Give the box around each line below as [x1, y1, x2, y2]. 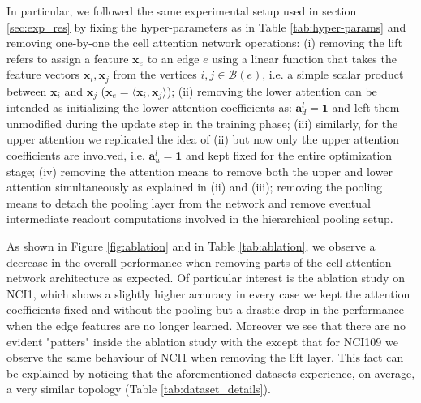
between [6, 82, 47, 99]
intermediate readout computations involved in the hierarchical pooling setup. [6, 210, 393, 227]
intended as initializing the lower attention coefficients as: [6, 99, 292, 116]
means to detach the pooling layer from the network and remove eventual [6, 194, 371, 211]
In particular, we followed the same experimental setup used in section [6, 2, 357, 19]
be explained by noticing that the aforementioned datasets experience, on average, [6, 364, 415, 381]
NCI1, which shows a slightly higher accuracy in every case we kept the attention [6, 285, 410, 302]
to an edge [147, 49, 200, 66]
